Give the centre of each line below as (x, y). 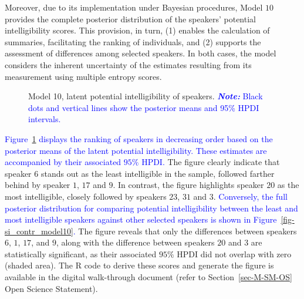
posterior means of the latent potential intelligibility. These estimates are (136, 150)
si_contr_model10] (39, 231)
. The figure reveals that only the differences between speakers (185, 231)
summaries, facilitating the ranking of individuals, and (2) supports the (133, 41)
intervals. (45, 119)
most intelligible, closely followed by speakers (86, 196)
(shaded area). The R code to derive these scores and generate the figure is (139, 265)
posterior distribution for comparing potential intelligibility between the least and (151, 208)
